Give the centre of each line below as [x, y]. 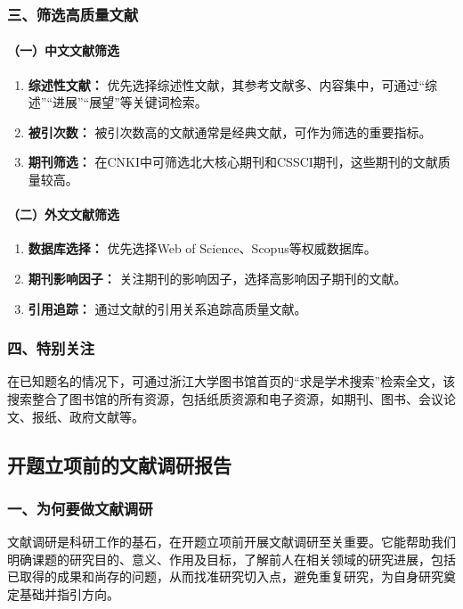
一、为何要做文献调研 [80, 508]
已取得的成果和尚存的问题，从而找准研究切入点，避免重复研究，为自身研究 [225, 576]
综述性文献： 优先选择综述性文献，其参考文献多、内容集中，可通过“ [227, 84]
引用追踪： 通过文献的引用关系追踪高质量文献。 [167, 308]
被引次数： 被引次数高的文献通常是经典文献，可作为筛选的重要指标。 [230, 132]
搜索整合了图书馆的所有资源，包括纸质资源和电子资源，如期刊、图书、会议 [225, 399]
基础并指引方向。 [69, 593]
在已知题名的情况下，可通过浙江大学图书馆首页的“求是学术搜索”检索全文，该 [231, 381]
